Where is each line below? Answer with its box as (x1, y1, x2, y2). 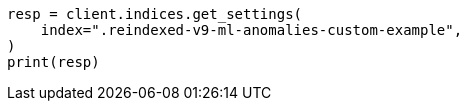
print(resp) (7, 54, 100, 70)
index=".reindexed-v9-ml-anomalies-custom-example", (40, 22, 463, 38)
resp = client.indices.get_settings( (7, 6, 303, 22)
